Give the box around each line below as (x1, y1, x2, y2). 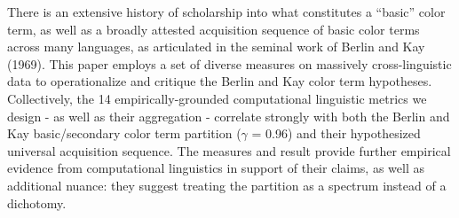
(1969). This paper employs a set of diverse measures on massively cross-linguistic (7, 54, 452, 73)
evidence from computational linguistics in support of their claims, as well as (7, 159, 424, 177)
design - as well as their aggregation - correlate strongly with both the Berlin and (7, 106, 450, 125)
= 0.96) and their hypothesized (251, 124, 421, 143)
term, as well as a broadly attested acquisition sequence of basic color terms (7, 19, 420, 38)
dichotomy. (7, 193, 67, 212)
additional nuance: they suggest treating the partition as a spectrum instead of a (7, 175, 447, 194)
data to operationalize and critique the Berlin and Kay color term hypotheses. (7, 72, 432, 90)
